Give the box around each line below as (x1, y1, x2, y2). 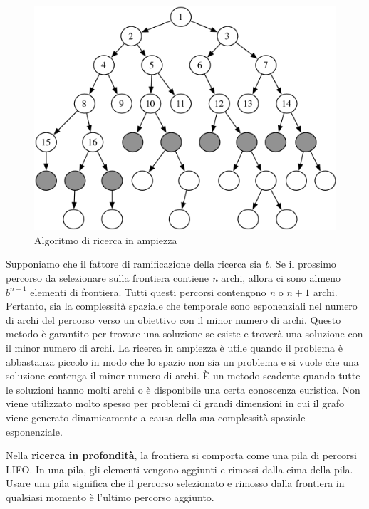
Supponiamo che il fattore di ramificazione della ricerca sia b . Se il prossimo (6, 256, 336, 271)
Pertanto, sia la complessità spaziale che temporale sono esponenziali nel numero (6, 298, 358, 313)
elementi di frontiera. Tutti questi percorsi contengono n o (30, 284, 284, 299)
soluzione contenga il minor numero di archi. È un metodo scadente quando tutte (6, 368, 360, 383)
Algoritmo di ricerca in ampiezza (34, 232, 177, 247)
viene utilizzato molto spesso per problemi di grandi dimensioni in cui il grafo (6, 396, 344, 411)
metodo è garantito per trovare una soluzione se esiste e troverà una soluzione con (6, 326, 363, 341)
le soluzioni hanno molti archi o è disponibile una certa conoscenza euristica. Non (6, 382, 360, 397)
